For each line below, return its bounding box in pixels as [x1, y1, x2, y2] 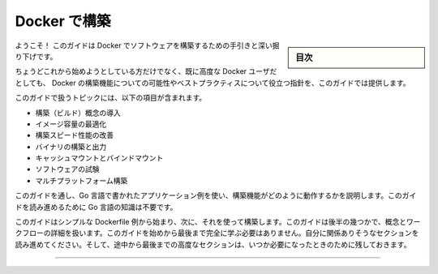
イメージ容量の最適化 [35, 118, 107, 129]
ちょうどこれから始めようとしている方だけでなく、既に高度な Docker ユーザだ [15, 66, 277, 76]
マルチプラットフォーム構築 [35, 175, 128, 186]
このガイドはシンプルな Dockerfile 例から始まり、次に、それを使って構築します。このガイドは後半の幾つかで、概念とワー [15, 217, 421, 227]
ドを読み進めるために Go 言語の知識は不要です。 [15, 202, 178, 212]
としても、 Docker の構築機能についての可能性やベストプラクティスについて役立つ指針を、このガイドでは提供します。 [15, 78, 410, 88]
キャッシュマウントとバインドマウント [35, 153, 164, 163]
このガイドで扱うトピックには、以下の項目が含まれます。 [15, 93, 207, 103]
